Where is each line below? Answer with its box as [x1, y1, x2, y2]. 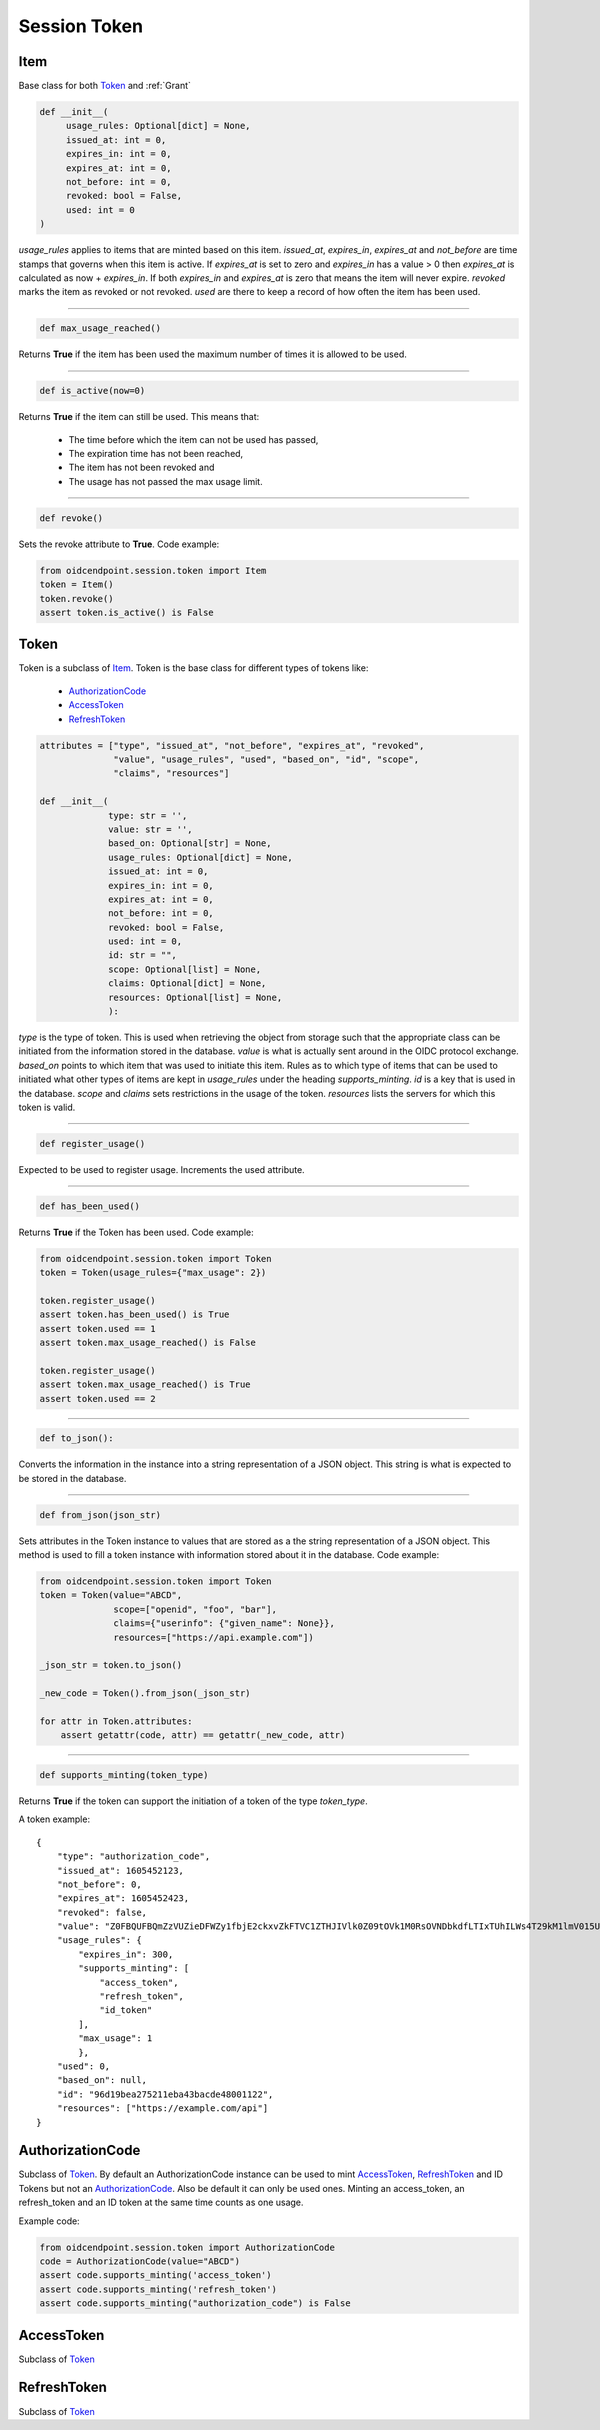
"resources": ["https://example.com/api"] [56, 2103, 269, 2114]
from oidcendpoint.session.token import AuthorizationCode [39, 2241, 335, 2253]
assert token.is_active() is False [39, 606, 214, 618]
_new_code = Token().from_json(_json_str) [39, 1688, 251, 1699]
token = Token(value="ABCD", [39, 1590, 183, 1601]
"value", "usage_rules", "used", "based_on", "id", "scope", [113, 754, 420, 765]
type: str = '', [108, 810, 188, 821]
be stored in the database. [18, 1472, 127, 1484]
